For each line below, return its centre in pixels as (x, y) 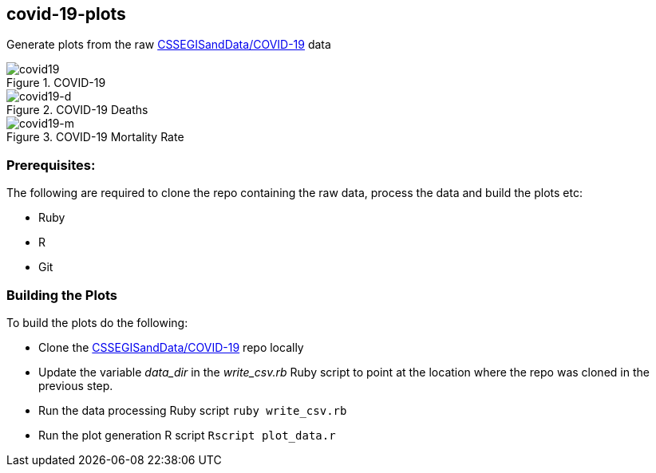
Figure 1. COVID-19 (56, 83)
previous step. (76, 385)
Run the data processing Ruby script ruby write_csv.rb (193, 410)
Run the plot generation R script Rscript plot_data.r (187, 435)
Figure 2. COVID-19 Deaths (77, 110)
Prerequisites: (51, 165)
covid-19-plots (66, 14)
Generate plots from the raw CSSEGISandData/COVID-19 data (169, 45)
